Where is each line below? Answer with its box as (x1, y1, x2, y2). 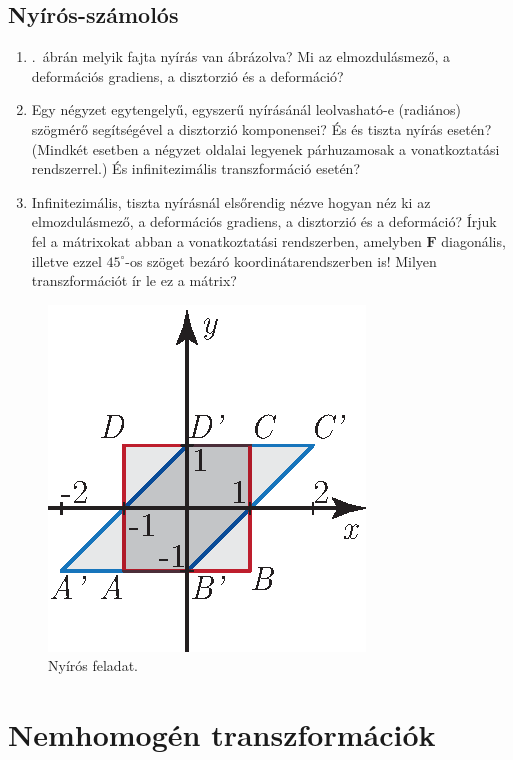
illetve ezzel (31, 250, 102, 271)
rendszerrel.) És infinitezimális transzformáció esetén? (31, 158, 360, 179)
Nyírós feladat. (48, 655, 138, 676)
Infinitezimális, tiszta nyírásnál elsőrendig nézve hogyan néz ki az (31, 191, 431, 212)
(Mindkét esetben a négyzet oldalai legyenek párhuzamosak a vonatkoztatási (31, 138, 500, 159)
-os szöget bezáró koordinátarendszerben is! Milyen (125, 250, 437, 271)
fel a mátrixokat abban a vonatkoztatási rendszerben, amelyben (31, 230, 422, 251)
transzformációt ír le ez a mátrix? (31, 270, 237, 291)
